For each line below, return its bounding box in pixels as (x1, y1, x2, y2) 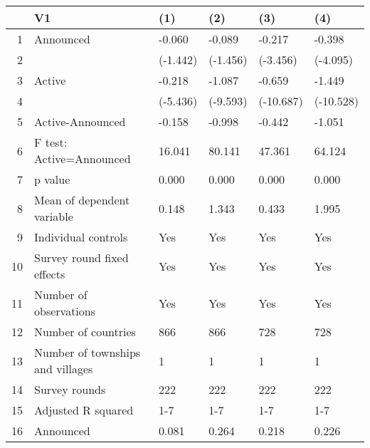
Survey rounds (34, 381, 106, 397)
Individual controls (34, 229, 128, 245)
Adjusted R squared (34, 402, 134, 418)
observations (34, 303, 96, 319)
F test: (34, 134, 68, 150)
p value (34, 171, 70, 187)
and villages (34, 360, 93, 377)
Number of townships (34, 344, 141, 360)
